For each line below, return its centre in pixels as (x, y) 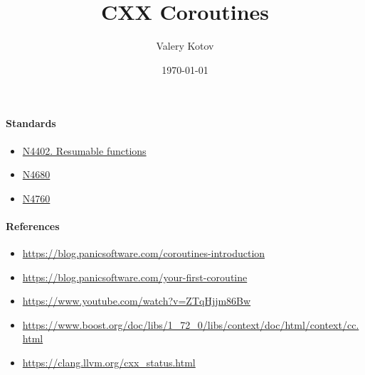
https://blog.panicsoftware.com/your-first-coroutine (135, 277)
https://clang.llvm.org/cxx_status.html (109, 363)
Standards (31, 123)
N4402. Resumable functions (84, 150)
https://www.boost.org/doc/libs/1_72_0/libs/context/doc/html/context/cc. (191, 324)
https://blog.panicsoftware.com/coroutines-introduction (144, 253)
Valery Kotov (185, 46)
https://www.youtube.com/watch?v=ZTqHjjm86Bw (137, 301)
